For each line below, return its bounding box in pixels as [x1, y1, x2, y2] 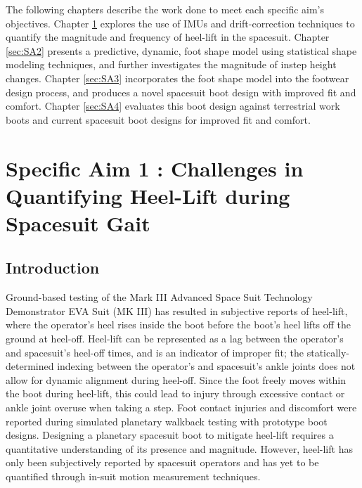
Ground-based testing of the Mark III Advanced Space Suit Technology [6, 290, 313, 304]
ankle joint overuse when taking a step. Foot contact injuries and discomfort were [6, 400, 357, 415]
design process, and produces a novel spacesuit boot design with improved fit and [6, 84, 356, 99]
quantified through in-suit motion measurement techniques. [6, 469, 261, 484]
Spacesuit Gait [6, 208, 150, 237]
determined [6, 359, 54, 373]
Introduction [6, 257, 100, 278]
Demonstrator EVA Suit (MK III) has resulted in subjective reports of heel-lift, [6, 303, 348, 318]
